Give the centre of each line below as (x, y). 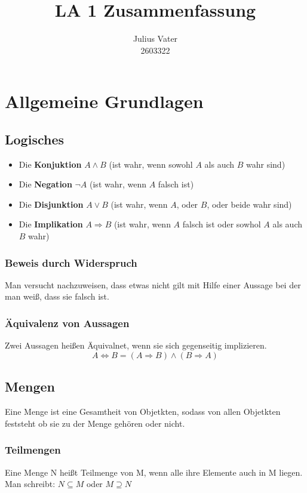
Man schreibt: (30, 484)
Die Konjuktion (50, 164)
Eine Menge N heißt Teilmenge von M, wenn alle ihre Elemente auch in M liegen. (154, 472)
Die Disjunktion (51, 204)
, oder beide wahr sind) (249, 204)
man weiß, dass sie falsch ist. (57, 296)
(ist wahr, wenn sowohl (151, 164)
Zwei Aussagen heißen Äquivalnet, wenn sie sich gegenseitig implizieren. (136, 345)
